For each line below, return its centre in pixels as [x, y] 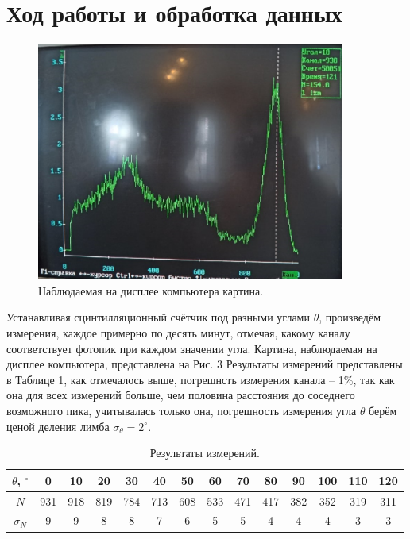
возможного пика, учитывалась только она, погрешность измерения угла [182, 410]
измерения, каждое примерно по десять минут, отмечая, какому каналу [178, 333]
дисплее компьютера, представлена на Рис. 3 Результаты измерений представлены [205, 364]
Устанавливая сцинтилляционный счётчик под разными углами [158, 317]
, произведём [350, 317]
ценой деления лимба [58, 426]
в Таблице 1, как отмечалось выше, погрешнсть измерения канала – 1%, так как [201, 379]
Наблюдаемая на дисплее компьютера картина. [151, 290]
